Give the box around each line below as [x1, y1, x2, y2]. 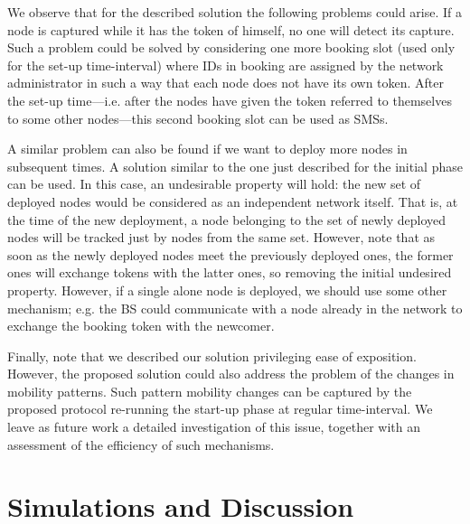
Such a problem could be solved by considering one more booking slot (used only [7, 38, 456, 57]
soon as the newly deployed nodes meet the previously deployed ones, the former [7, 245, 454, 264]
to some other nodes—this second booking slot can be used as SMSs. [7, 108, 389, 127]
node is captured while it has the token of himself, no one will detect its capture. [7, 20, 455, 39]
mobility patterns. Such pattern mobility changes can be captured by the [7, 381, 412, 400]
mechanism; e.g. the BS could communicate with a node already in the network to [7, 298, 463, 317]
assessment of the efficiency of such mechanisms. [7, 435, 275, 454]
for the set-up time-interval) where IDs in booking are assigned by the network [7, 55, 444, 74]
